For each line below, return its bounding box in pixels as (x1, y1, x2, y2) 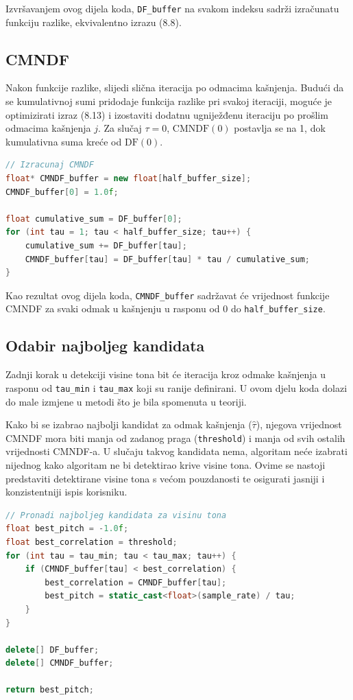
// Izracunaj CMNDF (5, 160, 94, 170)
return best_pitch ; (5, 685, 94, 695)
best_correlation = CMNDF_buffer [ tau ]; (45, 577, 227, 587)
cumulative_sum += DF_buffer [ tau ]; (25, 240, 187, 250)
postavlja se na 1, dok (234, 121, 326, 135)
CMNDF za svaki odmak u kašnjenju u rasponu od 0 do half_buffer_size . (5, 301, 326, 316)
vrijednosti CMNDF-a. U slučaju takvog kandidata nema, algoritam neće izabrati (5, 444, 348, 458)
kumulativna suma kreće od (5, 134, 122, 148)
